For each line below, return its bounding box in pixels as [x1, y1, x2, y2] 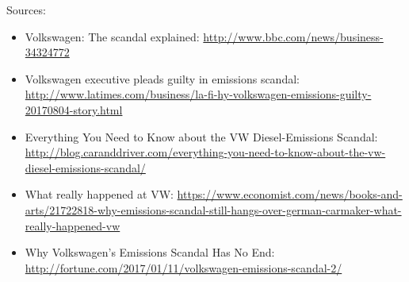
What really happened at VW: [25, 186, 174, 203]
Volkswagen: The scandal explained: [25, 28, 200, 44]
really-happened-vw [25, 217, 120, 234]
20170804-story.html [25, 101, 123, 118]
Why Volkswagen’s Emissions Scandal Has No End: [25, 244, 275, 261]
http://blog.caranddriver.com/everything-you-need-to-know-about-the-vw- [25, 144, 386, 160]
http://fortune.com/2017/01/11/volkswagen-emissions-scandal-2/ [25, 259, 342, 276]
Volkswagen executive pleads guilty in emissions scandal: [25, 70, 300, 87]
